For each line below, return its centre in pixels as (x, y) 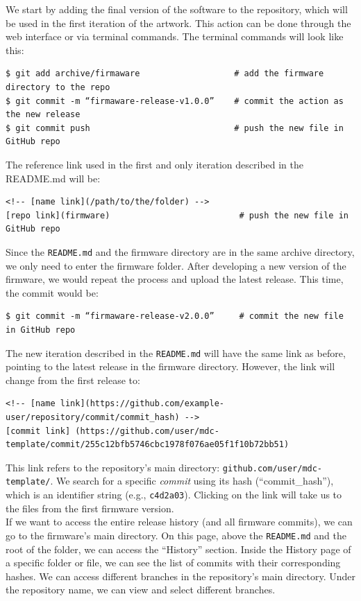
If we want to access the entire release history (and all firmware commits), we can (179, 522)
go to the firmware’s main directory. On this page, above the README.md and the (176, 535)
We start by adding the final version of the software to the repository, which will (177, 9)
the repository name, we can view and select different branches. (141, 590)
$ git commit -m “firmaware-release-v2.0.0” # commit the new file (175, 316)
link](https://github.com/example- (142, 404)
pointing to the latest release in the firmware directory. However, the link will (170, 366)
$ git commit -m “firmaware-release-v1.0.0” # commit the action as (175, 101)
